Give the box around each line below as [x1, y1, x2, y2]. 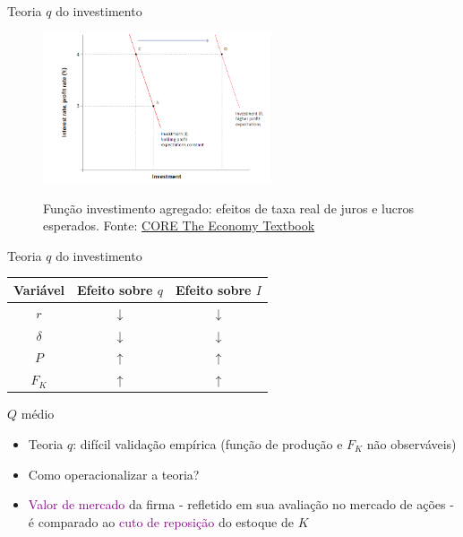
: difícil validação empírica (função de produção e [73, 434, 343, 453]
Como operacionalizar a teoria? [28, 464, 200, 483]
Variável [13, 280, 65, 299]
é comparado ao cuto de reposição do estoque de [28, 512, 294, 531]
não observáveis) [366, 434, 457, 453]
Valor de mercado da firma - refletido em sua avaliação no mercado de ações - [28, 495, 454, 514]
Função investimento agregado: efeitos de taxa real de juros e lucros [43, 198, 415, 217]
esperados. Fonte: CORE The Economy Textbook [43, 216, 315, 235]
